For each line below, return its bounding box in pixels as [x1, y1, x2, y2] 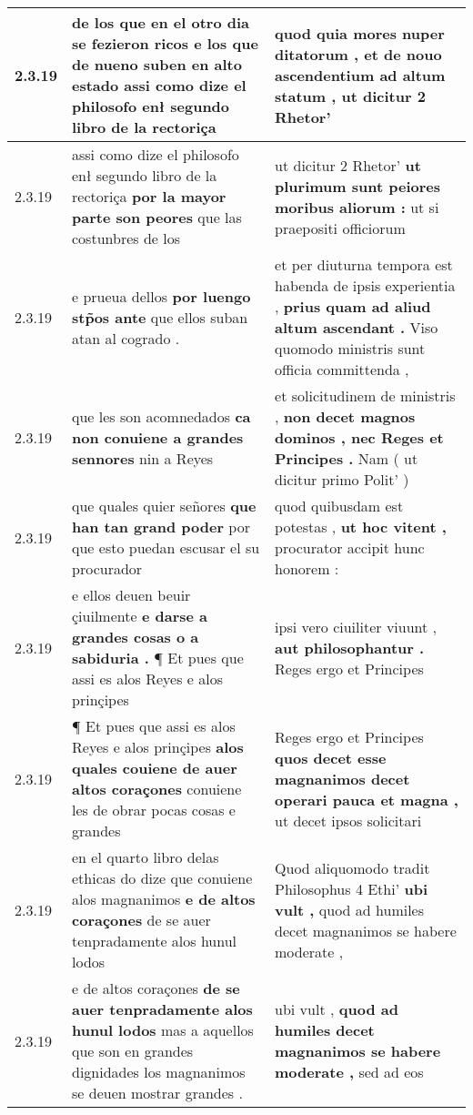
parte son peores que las [72, 207, 242, 228]
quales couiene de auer [72, 757, 237, 778]
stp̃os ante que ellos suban [72, 306, 248, 328]
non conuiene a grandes [72, 427, 244, 448]
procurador [72, 558, 143, 579]
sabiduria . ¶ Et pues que [72, 647, 244, 668]
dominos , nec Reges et [275, 427, 444, 448]
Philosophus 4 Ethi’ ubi [275, 877, 428, 899]
